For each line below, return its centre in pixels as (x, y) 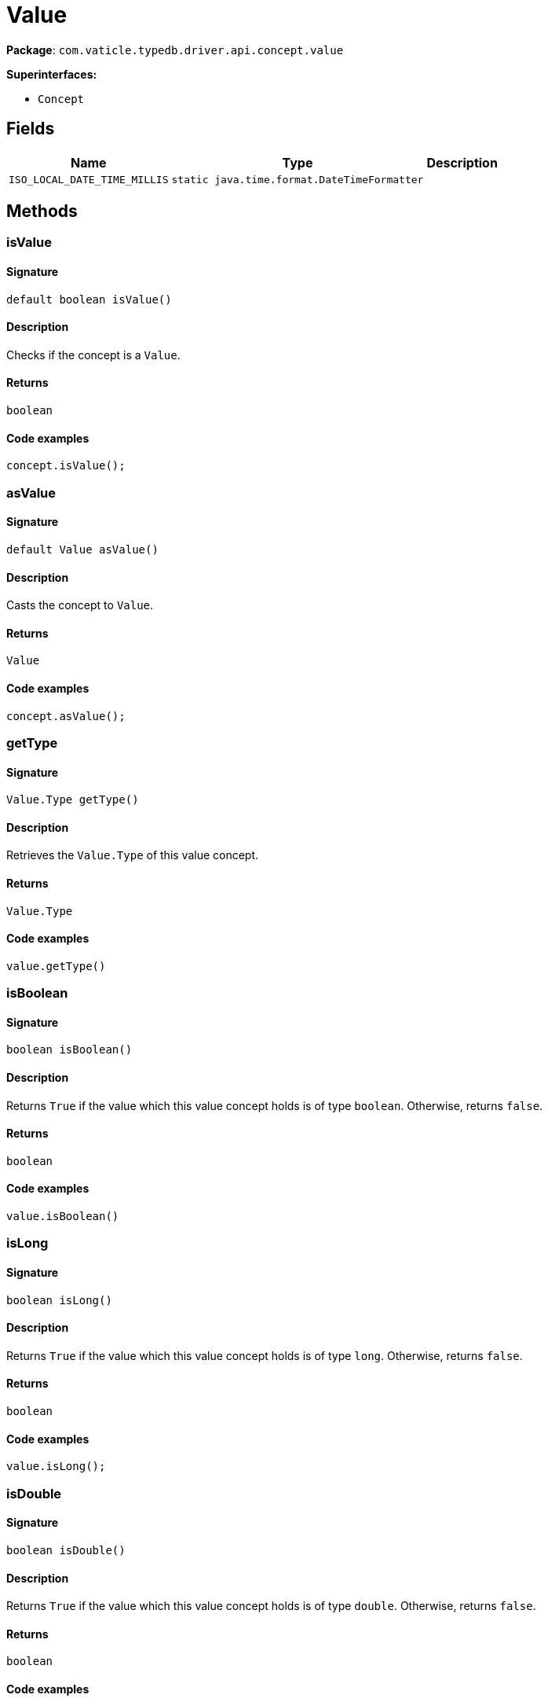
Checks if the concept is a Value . (93, 355)
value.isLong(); (56, 1467)
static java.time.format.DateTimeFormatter (298, 179)
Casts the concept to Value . (80, 605)
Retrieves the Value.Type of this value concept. (133, 855)
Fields (31, 129)
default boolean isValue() (89, 299)
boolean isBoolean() (69, 1050)
